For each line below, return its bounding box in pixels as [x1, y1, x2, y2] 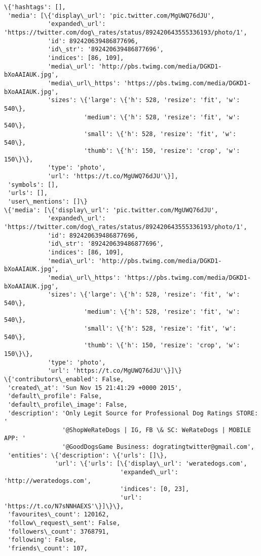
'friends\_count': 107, [8, 545, 88, 552]
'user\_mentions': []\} [8, 198, 88, 206]
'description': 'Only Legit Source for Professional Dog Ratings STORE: [8, 409, 258, 417]
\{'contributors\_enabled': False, [4, 375, 124, 383]
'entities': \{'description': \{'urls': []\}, [8, 451, 168, 459]
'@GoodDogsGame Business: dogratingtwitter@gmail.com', [62, 443, 254, 451]
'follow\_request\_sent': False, [8, 519, 121, 527]
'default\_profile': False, [8, 393, 102, 400]
